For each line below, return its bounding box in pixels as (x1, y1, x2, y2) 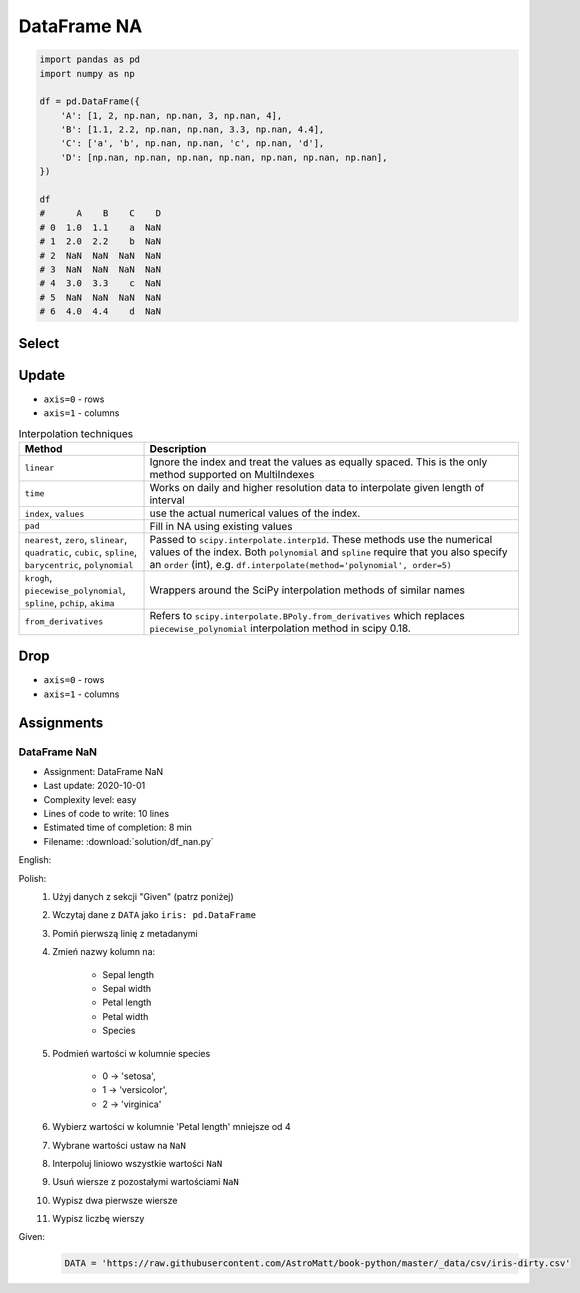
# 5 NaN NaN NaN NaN (39, 291, 162, 303)
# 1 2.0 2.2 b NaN (39, 236, 162, 247)
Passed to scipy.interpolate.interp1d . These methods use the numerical (149, 532, 493, 546)
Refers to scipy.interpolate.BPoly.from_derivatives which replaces (149, 608, 465, 622)
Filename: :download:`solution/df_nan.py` (43, 835, 214, 847)
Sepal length (102, 968, 155, 980)
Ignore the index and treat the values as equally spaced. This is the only (149, 455, 488, 469)
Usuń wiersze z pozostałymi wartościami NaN (52, 1176, 239, 1188)
